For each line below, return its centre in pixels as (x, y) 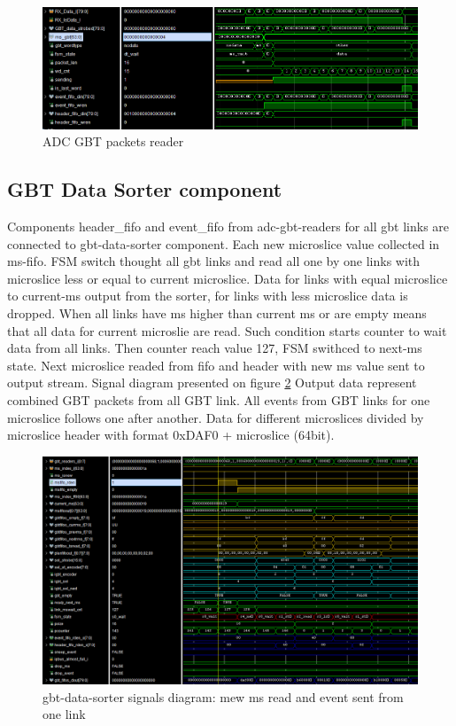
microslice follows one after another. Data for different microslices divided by (216, 417)
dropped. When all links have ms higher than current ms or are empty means (217, 312)
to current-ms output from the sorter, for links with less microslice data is (208, 296)
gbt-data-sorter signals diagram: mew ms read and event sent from (223, 696)
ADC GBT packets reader (113, 141)
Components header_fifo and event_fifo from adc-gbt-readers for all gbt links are (228, 226)
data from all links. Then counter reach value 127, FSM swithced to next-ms (215, 348)
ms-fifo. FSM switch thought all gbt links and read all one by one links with (214, 261)
